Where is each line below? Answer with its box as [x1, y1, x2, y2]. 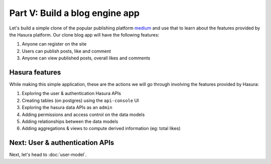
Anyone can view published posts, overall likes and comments [22, 55, 151, 61]
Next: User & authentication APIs [9, 138, 114, 147]
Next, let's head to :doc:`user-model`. [9, 151, 87, 157]
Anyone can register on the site [22, 41, 87, 47]
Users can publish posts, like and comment [22, 48, 111, 54]
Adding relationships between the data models [22, 118, 118, 124]
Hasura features [9, 68, 61, 76]
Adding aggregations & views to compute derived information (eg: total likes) [22, 125, 181, 131]
